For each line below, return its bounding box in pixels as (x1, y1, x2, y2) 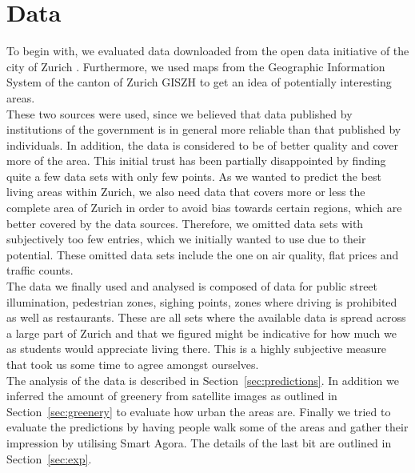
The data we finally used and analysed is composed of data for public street (6, 278, 378, 295)
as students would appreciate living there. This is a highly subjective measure (6, 340, 387, 357)
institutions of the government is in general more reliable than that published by (6, 121, 401, 138)
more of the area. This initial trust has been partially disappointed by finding (6, 152, 386, 169)
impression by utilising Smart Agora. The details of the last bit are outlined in (6, 434, 392, 451)
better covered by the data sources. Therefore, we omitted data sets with (6, 214, 364, 231)
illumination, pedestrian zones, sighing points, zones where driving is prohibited (6, 293, 397, 310)
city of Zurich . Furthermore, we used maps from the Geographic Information (6, 58, 385, 74)
